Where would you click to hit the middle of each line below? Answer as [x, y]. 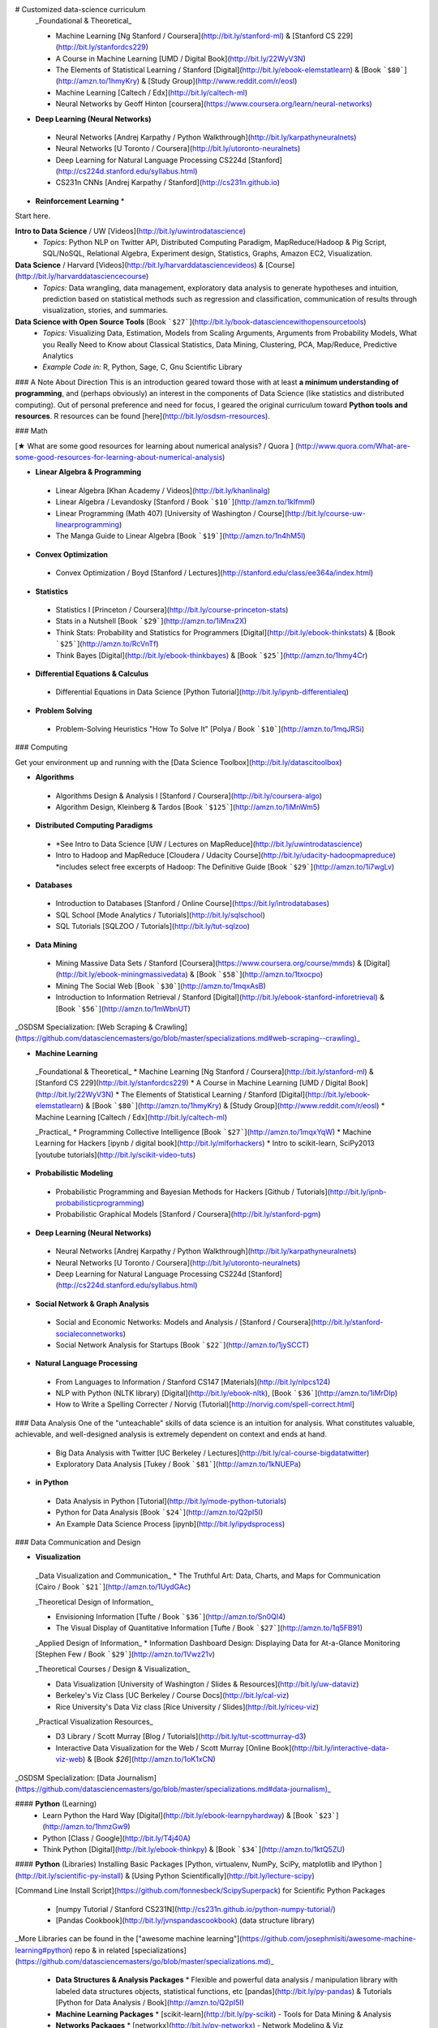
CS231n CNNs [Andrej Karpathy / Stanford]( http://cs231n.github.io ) [167, 183]
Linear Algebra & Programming [88, 472]
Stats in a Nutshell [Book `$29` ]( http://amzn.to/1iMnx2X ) [151, 621]
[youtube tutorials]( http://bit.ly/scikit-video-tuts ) [116, 1154]
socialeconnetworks [89, 1334]
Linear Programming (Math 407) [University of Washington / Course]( [172, 513]
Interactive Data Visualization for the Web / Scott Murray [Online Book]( [175, 1747]
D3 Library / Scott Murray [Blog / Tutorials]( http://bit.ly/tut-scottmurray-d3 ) [181, 1737]
